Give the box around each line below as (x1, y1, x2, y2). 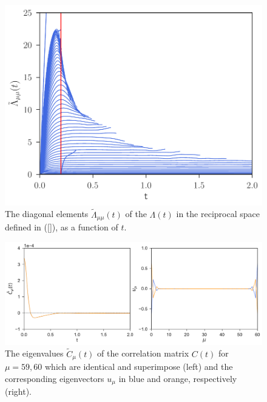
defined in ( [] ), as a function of (5, 221, 118, 233)
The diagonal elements (5, 207, 89, 220)
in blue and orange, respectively (118, 372, 237, 384)
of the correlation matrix (97, 347, 189, 360)
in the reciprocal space (176, 207, 260, 220)
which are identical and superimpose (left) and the (45, 360, 233, 373)
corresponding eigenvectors (5, 372, 104, 384)
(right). (5, 385, 32, 398)
